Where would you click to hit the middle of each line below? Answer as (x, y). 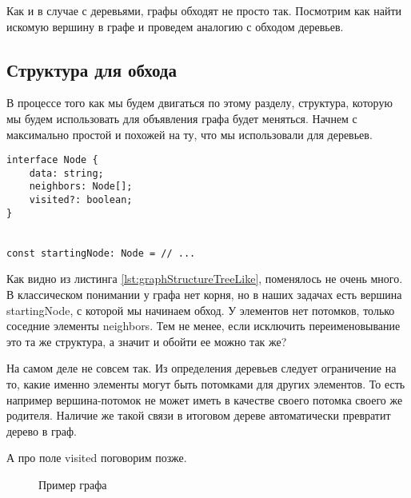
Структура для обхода (92, 69)
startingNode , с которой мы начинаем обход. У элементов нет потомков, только (201, 310)
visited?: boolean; (81, 200)
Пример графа (73, 484)
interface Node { (52, 160)
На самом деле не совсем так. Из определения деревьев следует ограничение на (202, 368)
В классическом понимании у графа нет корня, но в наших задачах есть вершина (204, 295)
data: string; (66, 173)
